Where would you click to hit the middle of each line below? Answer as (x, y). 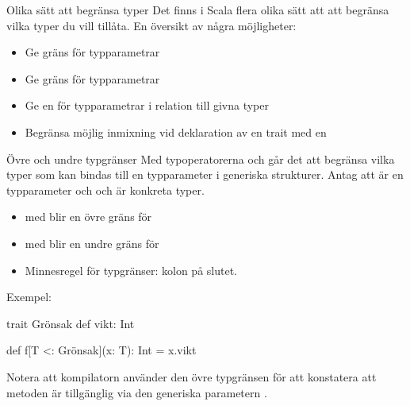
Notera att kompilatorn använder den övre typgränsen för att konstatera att (192, 376)
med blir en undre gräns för (92, 243)
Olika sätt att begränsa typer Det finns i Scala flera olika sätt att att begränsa (198, 10)
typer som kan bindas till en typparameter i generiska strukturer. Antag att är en (205, 174)
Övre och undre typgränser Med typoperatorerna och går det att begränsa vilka (201, 159)
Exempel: (29, 297)
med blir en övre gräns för (88, 217)
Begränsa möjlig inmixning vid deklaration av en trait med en (176, 131)
